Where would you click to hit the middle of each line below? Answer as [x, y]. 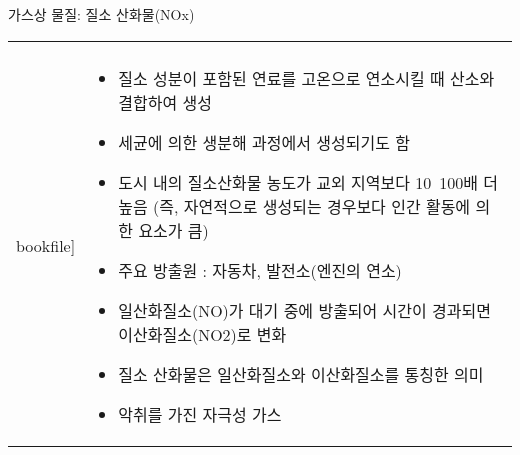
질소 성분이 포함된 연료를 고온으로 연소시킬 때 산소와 [306, 78]
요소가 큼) [173, 230]
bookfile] [46, 246]
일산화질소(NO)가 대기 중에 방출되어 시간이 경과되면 [304, 310]
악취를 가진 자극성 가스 [200, 414]
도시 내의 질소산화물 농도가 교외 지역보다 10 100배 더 [308, 182]
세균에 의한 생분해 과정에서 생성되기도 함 [264, 142]
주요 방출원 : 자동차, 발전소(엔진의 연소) [260, 270]
